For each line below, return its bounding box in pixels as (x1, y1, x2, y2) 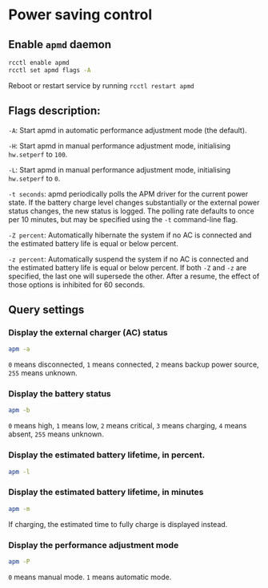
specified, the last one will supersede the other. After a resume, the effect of (8, 271, 260, 281)
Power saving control (8, 6, 153, 24)
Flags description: (8, 104, 101, 118)
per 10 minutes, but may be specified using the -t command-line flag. (8, 214, 238, 224)
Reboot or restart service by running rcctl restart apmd (8, 80, 194, 90)
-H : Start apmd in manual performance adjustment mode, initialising (8, 140, 230, 150)
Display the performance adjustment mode (8, 539, 179, 550)
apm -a (8, 345, 30, 354)
